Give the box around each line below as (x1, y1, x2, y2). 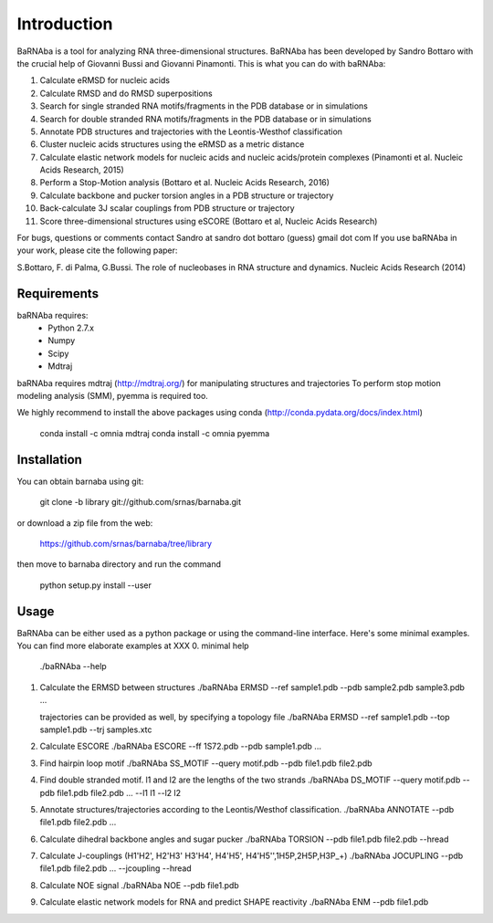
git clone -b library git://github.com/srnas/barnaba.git (39, 497, 242, 508)
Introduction (16, 14, 113, 34)
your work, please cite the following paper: (16, 245, 178, 256)
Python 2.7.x (47, 322, 95, 333)
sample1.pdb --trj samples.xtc (39, 724, 152, 735)
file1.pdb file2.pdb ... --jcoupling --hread (39, 863, 192, 874)
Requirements (16, 286, 100, 301)
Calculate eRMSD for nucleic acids (39, 75, 171, 86)
